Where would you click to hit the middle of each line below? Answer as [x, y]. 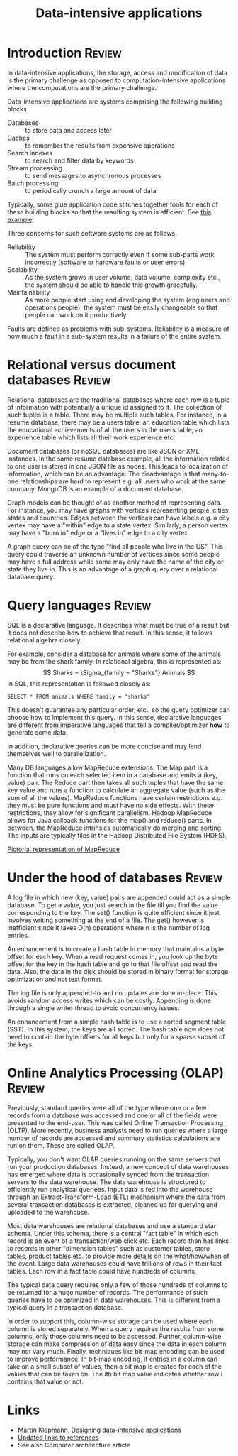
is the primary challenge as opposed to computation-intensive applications [117, 80]
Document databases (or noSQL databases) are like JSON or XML [103, 451]
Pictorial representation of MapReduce [64, 849]
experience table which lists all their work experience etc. [91, 437]
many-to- [215, 474]
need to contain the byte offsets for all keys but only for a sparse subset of [116, 1036]
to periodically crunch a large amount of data [91, 190]
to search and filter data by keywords [79, 160]
